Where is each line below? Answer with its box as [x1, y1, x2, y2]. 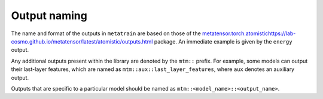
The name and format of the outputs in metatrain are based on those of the [11, 30, 202, 37]
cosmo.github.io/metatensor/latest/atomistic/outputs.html [11, 38, 153, 45]
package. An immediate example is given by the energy [154, 38, 292, 45]
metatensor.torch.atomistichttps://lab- [202, 30, 296, 37]
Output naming [11, 9, 88, 22]
